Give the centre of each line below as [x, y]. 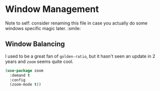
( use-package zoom [24, 70]
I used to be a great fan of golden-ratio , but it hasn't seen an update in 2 [80, 56]
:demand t [20, 75]
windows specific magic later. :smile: [43, 28]
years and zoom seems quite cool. [39, 61]
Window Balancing [35, 44]
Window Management [52, 9]
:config [18, 80]
